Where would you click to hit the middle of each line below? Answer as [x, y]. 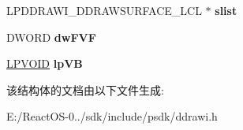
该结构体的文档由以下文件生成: [85, 89]
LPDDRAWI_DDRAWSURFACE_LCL [104, 10]
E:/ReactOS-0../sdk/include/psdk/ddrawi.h [112, 116]
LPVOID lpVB [45, 63]
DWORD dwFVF [51, 37]
